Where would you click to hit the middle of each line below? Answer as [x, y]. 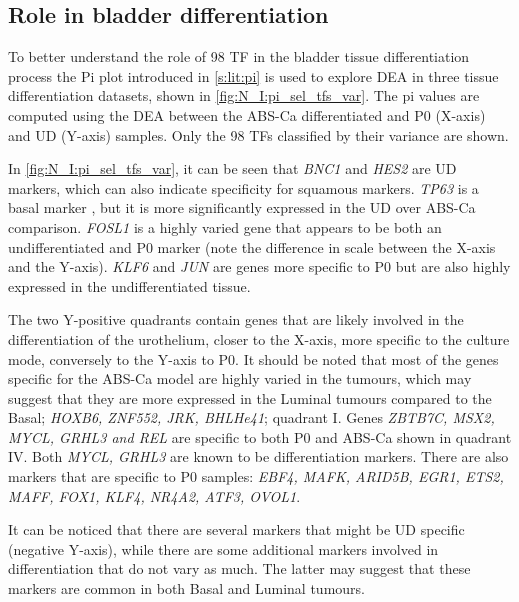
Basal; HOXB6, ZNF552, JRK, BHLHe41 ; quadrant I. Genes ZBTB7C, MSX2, [251, 417]
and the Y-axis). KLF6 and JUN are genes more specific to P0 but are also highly [259, 266]
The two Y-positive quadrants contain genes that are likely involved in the [236, 319]
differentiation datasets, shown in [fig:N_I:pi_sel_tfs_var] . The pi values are [244, 95]
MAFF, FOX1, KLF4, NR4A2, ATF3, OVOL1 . [154, 495]
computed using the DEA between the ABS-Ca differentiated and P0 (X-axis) [247, 114]
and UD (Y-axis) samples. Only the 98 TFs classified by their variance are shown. [258, 134]
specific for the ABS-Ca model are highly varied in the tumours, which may [240, 378]
